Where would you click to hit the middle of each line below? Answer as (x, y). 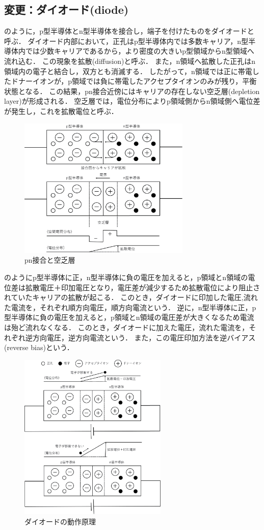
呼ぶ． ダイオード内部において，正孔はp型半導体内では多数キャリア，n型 (126, 41)
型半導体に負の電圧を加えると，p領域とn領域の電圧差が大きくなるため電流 (129, 317)
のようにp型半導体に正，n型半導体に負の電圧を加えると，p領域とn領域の (126, 277)
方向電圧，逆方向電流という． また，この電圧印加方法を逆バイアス (144, 337)
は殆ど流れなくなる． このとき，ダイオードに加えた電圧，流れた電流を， (127, 327)
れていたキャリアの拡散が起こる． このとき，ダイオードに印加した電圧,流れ (131, 297)
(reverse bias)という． (39, 347)
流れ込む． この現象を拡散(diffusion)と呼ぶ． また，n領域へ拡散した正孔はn (130, 61)
